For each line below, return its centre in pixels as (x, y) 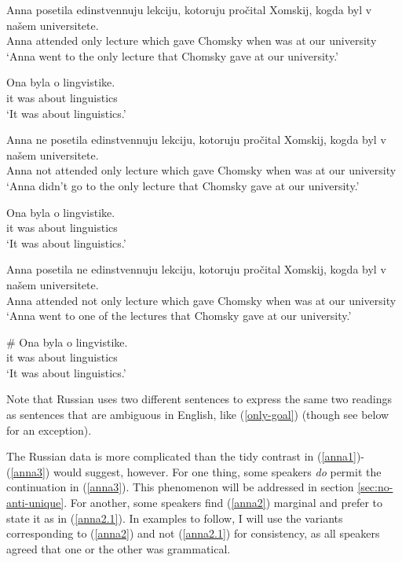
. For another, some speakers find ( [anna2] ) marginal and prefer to (223, 503)
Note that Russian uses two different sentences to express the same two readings (199, 399)
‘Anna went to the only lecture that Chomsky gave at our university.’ (172, 55)
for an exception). (49, 430)
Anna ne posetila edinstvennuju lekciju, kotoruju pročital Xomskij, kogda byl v (196, 140)
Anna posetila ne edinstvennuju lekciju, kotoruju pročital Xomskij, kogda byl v (196, 269)
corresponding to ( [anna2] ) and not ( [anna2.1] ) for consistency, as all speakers (193, 533)
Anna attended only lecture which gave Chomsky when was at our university (192, 40)
